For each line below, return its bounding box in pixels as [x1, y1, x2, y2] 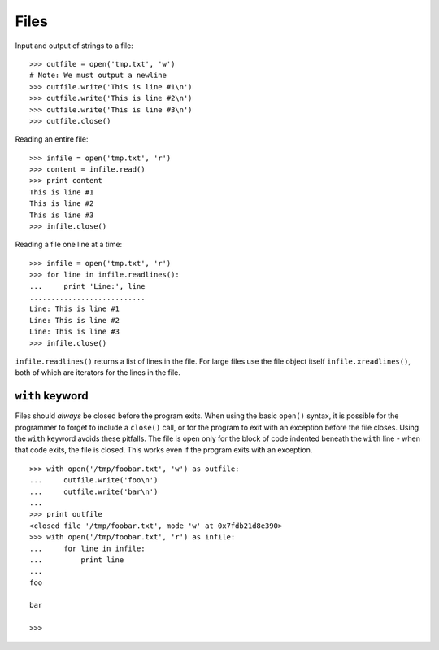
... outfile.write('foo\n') [29, 476, 159, 485]
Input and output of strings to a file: [15, 41, 133, 50]
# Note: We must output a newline [29, 71, 167, 81]
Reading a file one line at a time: [15, 240, 123, 250]
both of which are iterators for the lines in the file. [15, 368, 180, 377]
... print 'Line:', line [29, 281, 146, 290]
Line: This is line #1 [29, 304, 120, 313]
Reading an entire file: [15, 134, 89, 144]
